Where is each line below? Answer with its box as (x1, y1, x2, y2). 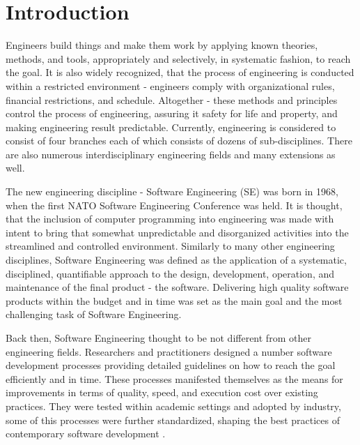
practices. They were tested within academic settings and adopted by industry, (6, 398, 341, 413)
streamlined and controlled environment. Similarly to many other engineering (6, 239, 335, 253)
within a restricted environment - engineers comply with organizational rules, (6, 78, 335, 93)
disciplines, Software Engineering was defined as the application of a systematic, (6, 252, 347, 267)
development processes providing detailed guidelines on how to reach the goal (6, 358, 336, 372)
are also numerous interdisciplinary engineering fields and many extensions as (6, 146, 336, 161)
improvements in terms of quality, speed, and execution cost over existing (6, 385, 318, 400)
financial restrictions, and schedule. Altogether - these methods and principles (6, 92, 338, 107)
